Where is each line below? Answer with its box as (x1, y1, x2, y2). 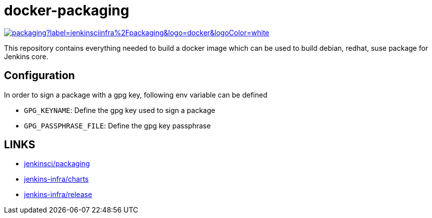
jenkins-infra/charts (24, 175, 89, 184)
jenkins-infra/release (24, 190, 92, 199)
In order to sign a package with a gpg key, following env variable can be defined (4, 90, 268, 99)
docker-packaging (4, 2, 129, 19)
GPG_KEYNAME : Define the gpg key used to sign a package (24, 106, 215, 114)
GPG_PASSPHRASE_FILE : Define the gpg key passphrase (24, 121, 211, 130)
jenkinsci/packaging (24, 159, 90, 168)
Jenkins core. (4, 52, 48, 61)
